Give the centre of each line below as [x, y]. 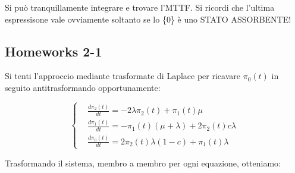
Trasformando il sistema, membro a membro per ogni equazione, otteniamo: [143, 163]
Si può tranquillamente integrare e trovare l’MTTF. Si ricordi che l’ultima [140, 7]
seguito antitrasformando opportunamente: [83, 87]
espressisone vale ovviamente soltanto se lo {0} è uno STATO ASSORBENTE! [148, 19]
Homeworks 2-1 [54, 51]
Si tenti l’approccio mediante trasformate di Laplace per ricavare [123, 76]
